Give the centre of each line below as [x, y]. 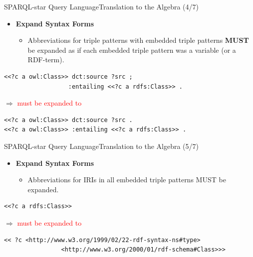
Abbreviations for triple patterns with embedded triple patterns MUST [138, 40]
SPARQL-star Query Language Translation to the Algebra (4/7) [102, 6]
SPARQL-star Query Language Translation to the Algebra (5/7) [102, 146]
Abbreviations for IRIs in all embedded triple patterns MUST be [127, 180]
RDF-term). [46, 60]
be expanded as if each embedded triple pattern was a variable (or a [132, 50]
